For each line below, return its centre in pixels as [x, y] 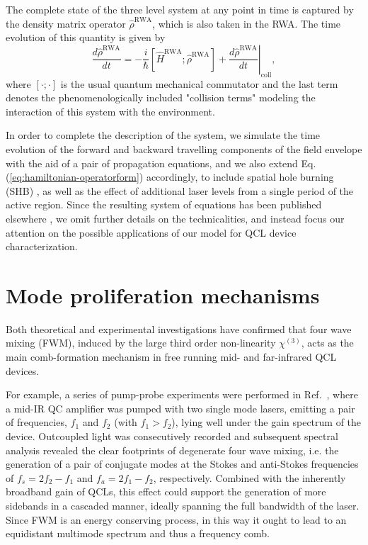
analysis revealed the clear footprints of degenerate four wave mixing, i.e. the [172, 450]
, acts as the [327, 343]
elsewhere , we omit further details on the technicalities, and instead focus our [175, 218]
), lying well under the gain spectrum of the [266, 422]
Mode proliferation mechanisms [163, 294]
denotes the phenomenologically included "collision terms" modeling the [161, 97]
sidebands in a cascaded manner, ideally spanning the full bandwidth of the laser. [183, 505]
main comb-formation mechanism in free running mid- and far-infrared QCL [171, 357]
